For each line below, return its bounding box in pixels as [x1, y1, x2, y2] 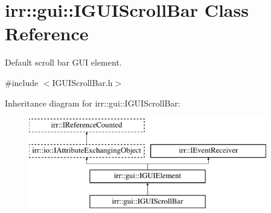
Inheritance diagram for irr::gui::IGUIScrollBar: [5, 96, 180, 109]
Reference [5, 21, 89, 46]
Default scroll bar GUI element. [5, 56, 122, 69]
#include [5, 76, 39, 88]
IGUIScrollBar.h [52, 76, 113, 88]
